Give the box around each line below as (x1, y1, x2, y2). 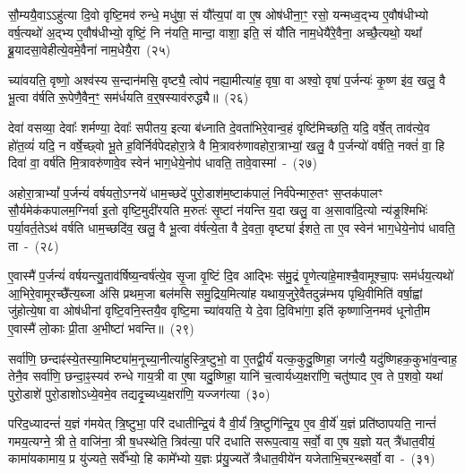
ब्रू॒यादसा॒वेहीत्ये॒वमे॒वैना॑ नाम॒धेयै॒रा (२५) (8, 40, 171, 59)
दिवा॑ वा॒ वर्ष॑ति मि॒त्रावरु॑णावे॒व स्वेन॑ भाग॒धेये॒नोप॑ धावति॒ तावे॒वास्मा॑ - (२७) (8, 153, 317, 172)
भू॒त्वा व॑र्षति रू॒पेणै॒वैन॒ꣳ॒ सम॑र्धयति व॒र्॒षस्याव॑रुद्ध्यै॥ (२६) (8, 88, 249, 107)
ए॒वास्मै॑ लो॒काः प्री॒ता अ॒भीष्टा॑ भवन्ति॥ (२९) (8, 318, 194, 337)
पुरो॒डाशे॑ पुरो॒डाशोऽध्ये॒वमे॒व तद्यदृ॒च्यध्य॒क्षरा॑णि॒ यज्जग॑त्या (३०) (8, 384, 271, 402)
